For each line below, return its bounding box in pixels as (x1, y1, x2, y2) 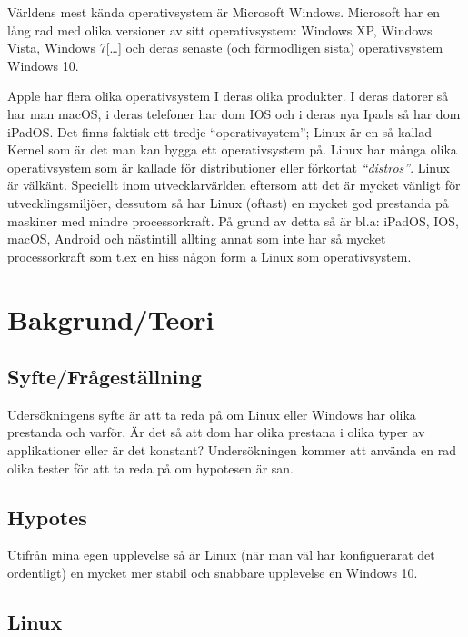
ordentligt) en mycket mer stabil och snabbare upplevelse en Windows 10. (7, 563, 418, 582)
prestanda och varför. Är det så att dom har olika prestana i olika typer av (7, 423, 425, 442)
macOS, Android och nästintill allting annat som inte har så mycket (7, 229, 386, 248)
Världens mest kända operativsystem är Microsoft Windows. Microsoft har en (7, 3, 441, 21)
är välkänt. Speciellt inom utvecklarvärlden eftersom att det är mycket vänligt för (7, 175, 461, 194)
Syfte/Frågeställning (7, 363, 202, 391)
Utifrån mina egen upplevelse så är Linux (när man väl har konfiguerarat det (7, 545, 435, 564)
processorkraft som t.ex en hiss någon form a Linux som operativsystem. (7, 246, 412, 265)
